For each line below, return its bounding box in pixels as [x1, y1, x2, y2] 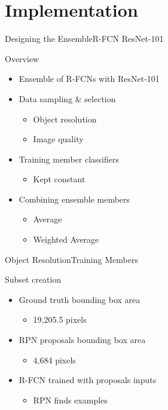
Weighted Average [33, 233, 99, 246]
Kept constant [33, 173, 85, 185]
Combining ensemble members [19, 192, 130, 205]
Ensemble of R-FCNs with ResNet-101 [19, 72, 160, 85]
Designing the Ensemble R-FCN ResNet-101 [5, 32, 164, 45]
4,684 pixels [33, 353, 76, 366]
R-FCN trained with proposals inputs [19, 374, 157, 386]
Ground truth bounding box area [19, 293, 140, 305]
